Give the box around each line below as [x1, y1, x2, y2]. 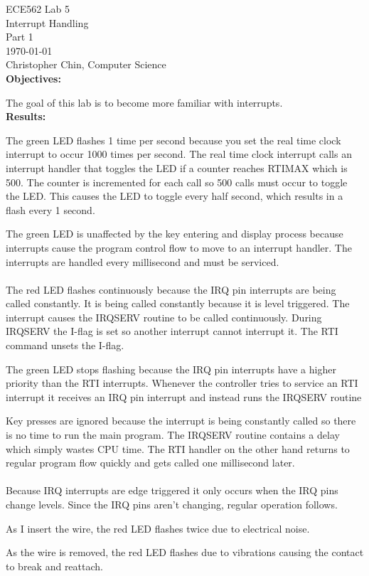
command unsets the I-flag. [6, 338, 124, 353]
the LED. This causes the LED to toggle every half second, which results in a [6, 188, 343, 203]
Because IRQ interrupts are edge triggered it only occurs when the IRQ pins [6, 483, 338, 498]
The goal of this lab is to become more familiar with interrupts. [6, 95, 283, 110]
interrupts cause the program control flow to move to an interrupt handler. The [6, 240, 352, 255]
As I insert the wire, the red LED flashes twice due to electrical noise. [6, 521, 310, 535]
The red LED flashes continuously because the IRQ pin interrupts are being [6, 282, 336, 297]
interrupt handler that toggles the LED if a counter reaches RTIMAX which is [6, 160, 348, 175]
